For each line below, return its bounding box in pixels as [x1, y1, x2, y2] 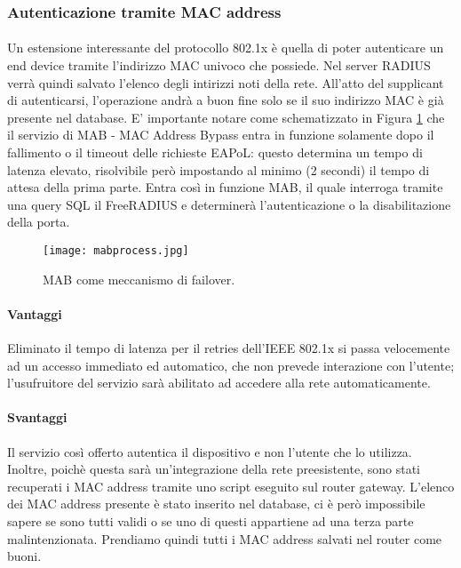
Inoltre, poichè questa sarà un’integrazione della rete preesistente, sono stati [7, 460, 420, 478]
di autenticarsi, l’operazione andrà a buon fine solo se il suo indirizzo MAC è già [7, 91, 444, 109]
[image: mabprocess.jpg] [43, 244, 189, 257]
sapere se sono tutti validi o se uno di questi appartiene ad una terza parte [7, 511, 414, 530]
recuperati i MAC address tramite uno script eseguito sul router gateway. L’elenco [7, 476, 455, 495]
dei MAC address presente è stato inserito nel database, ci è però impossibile [7, 494, 425, 513]
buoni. [7, 547, 42, 565]
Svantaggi [7, 408, 68, 427]
